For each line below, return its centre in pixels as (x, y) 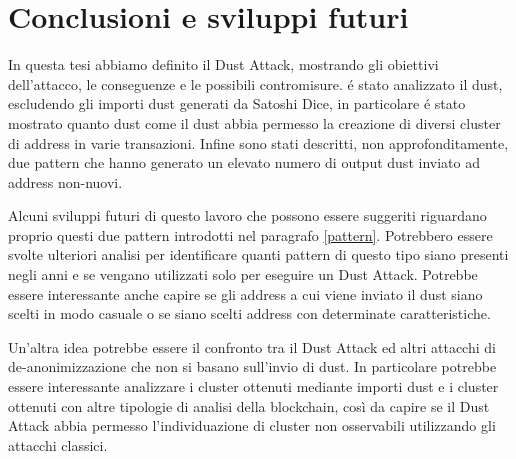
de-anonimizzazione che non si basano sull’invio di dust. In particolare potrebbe (252, 366)
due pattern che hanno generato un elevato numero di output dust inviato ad (244, 162)
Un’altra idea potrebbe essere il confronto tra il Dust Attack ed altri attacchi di (252, 346)
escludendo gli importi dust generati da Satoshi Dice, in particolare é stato (237, 103)
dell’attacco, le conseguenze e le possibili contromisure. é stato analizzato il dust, (255, 83)
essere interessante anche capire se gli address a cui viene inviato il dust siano (245, 293)
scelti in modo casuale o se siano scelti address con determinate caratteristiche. (249, 313)
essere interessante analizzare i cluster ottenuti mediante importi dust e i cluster (253, 386)
